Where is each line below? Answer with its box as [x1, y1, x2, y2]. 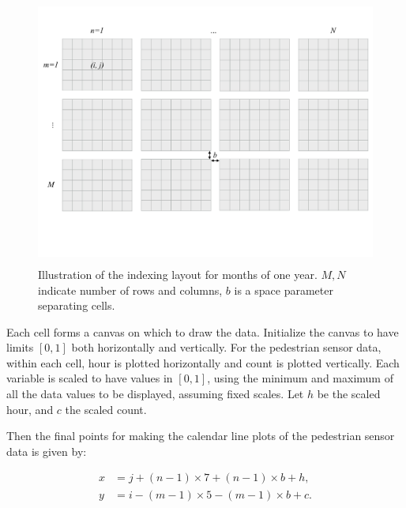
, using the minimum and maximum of [207, 370, 393, 386]
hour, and [6, 401, 54, 417]
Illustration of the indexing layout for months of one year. [38, 265, 318, 282]
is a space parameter [234, 281, 333, 298]
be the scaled [317, 386, 381, 402]
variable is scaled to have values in [6, 370, 173, 386]
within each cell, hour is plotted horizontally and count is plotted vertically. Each [6, 354, 400, 371]
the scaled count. [65, 401, 147, 417]
